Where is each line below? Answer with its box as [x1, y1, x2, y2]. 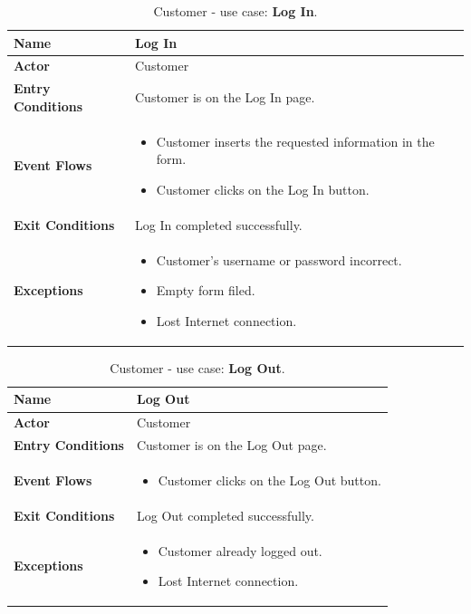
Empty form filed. [156, 281, 255, 300]
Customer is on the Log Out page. [136, 436, 327, 455]
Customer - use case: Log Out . [110, 358, 285, 377]
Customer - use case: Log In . [153, 2, 318, 20]
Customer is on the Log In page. [135, 88, 315, 107]
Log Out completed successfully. [136, 505, 314, 524]
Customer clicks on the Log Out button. [158, 471, 381, 489]
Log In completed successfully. [135, 215, 303, 234]
